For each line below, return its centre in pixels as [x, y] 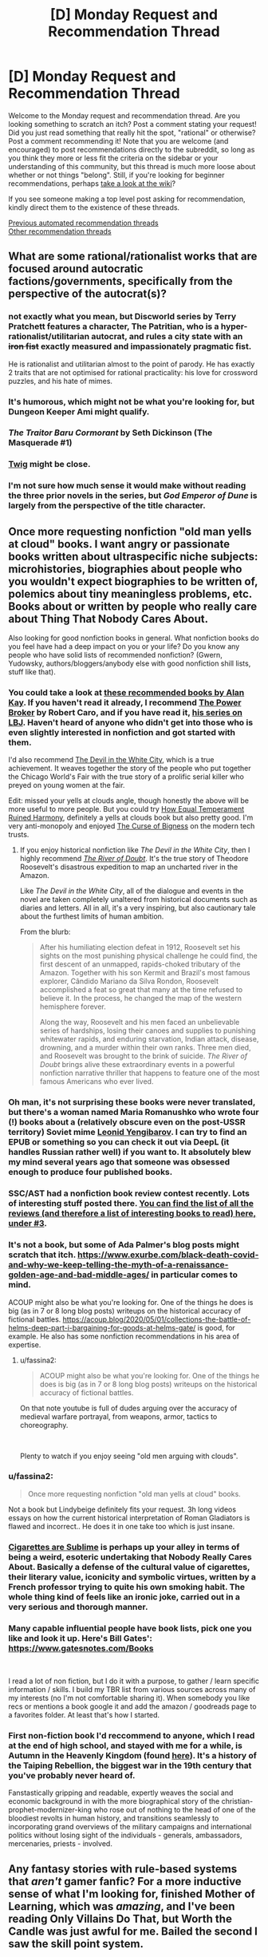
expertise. [25, 1344]
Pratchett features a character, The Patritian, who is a [114, 326]
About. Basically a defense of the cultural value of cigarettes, [129, 1567]
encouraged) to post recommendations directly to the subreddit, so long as [132, 149]
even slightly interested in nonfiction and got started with [122, 733]
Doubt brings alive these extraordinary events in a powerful [137, 1065]
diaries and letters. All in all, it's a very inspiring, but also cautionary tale [138, 908]
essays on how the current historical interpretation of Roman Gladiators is [129, 1517]
